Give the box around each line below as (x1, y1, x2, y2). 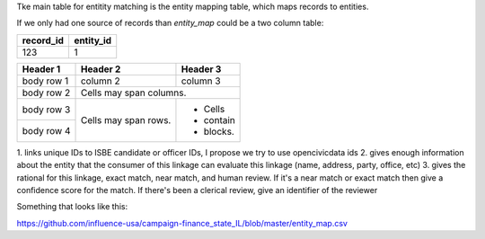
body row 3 (22, 103, 71, 116)
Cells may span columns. (80, 86, 187, 99)
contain (203, 113, 235, 126)
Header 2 (80, 63, 121, 75)
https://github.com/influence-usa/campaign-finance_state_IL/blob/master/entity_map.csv (16, 217, 348, 228)
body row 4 (22, 125, 71, 137)
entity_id (73, 34, 112, 47)
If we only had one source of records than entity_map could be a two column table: (16, 18, 324, 29)
